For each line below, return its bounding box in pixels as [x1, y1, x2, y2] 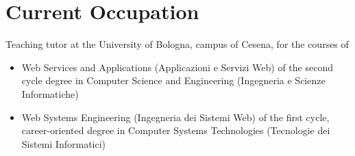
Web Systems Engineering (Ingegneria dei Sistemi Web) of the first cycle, [21, 109, 330, 124]
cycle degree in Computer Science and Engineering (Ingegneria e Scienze [21, 73, 326, 88]
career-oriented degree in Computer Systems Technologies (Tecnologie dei [21, 123, 330, 138]
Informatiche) [21, 86, 79, 101]
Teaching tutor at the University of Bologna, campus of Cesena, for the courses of [5, 37, 349, 51]
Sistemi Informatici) [21, 136, 106, 151]
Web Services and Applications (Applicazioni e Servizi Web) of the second [21, 60, 333, 74]
